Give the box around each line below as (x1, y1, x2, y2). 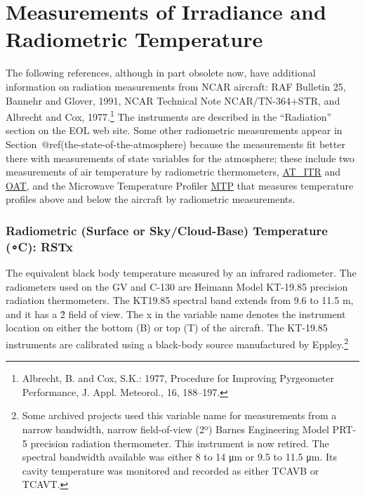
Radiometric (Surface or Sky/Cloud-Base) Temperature (6, 221, 328, 239)
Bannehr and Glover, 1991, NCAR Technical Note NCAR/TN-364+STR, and (6, 93, 340, 107)
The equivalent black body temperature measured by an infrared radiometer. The (6, 265, 357, 280)
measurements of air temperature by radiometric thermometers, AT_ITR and (6, 164, 341, 179)
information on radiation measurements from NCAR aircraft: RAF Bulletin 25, (6, 79, 346, 93)
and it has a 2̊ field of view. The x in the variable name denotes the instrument (6, 306, 346, 321)
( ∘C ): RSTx (6, 237, 73, 255)
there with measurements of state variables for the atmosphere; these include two (6, 150, 354, 165)
